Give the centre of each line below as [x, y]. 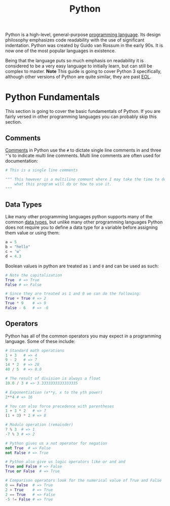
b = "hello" [18, 247]
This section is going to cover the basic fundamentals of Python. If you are [83, 111]
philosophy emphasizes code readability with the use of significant [75, 40]
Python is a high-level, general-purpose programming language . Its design [83, 35]
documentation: [22, 161]
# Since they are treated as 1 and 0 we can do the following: [73, 294]
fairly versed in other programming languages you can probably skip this [81, 116]
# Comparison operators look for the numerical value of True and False [83, 481]
